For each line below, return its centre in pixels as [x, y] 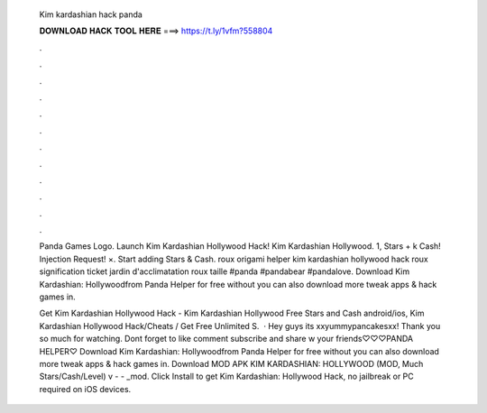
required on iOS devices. [85, 389]
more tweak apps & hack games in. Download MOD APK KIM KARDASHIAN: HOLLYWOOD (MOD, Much [231, 363]
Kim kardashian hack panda [91, 14]
